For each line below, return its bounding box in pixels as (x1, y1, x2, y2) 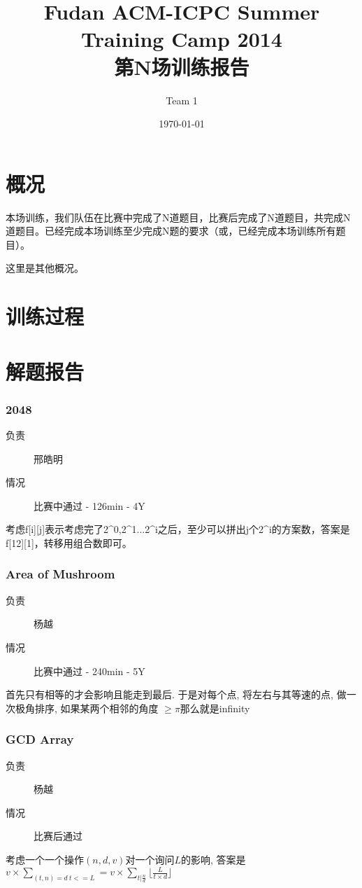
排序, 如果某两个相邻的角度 (34, 700, 159, 715)
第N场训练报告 (114, 52, 249, 81)
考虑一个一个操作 (6, 852, 84, 866)
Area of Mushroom (6, 565, 115, 583)
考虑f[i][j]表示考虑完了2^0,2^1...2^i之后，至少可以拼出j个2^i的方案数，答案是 (6, 522, 350, 536)
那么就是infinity (180, 700, 250, 715)
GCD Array (6, 730, 74, 748)
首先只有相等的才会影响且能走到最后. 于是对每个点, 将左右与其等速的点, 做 (6, 687, 347, 702)
